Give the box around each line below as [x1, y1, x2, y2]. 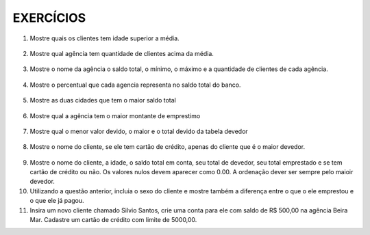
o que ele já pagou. [29, 197, 84, 205]
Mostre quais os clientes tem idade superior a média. [29, 34, 180, 42]
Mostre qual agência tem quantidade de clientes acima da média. [29, 49, 214, 57]
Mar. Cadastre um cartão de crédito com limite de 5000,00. [29, 216, 197, 224]
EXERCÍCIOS [12, 10, 86, 25]
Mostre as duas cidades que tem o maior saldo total [29, 96, 176, 105]
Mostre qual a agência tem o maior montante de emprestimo [29, 111, 201, 120]
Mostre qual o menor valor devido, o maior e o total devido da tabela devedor [29, 127, 248, 135]
